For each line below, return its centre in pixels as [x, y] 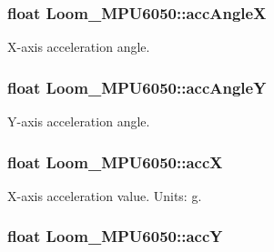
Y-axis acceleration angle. [79, 121]
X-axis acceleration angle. [79, 47]
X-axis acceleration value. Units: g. [105, 195]
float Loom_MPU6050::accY [115, 236]
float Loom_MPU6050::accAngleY [137, 87]
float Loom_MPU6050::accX [115, 161]
